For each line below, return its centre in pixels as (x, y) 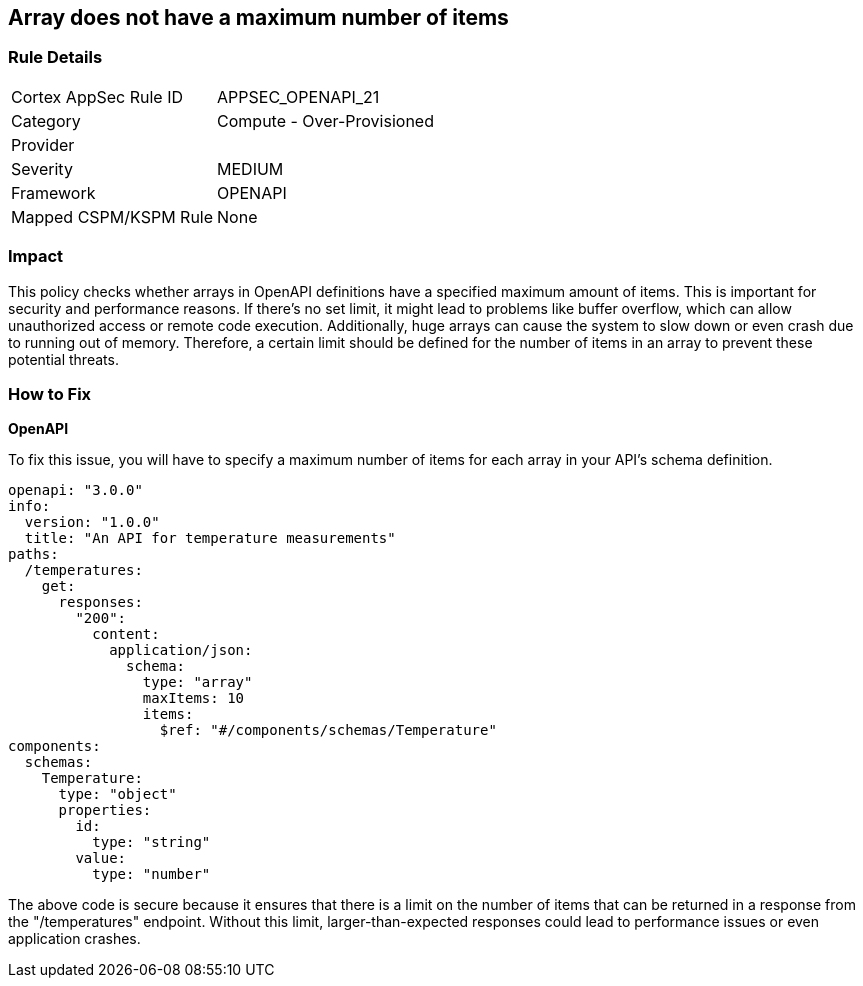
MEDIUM (250, 168)
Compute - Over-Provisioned (325, 120)
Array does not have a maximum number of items (258, 17)
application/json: (181, 650)
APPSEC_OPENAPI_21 (298, 96)
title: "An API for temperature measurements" (210, 538)
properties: (105, 810)
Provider (43, 144)
